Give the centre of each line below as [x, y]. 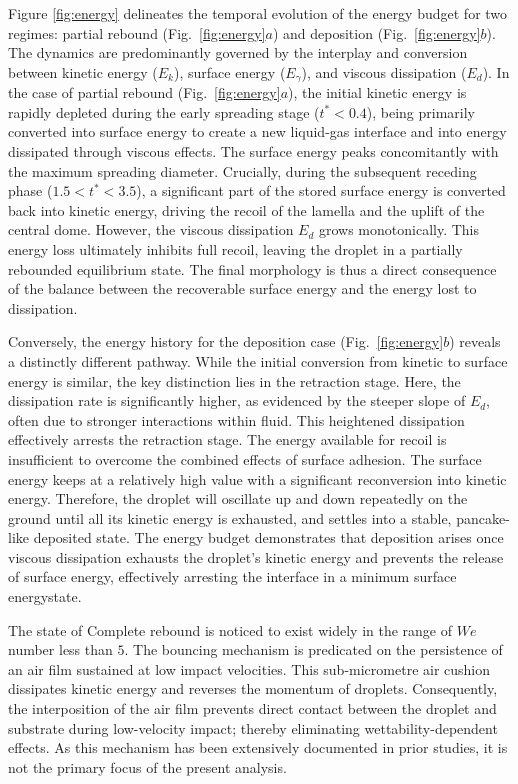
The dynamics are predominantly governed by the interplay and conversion [238, 52]
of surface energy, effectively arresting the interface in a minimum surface [232, 576]
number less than [60, 649]
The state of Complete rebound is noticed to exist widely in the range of [230, 629]
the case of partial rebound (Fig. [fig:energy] [144, 92]
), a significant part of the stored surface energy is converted [321, 190]
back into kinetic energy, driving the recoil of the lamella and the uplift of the [246, 209]
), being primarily [421, 111]
